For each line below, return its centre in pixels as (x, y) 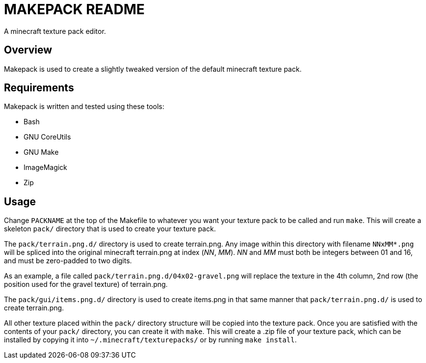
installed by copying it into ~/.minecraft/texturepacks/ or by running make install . (150, 340)
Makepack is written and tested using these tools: (84, 107)
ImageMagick (45, 168)
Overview (28, 50)
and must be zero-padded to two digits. (68, 261)
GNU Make (41, 152)
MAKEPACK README (74, 9)
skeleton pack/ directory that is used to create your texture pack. (110, 229)
